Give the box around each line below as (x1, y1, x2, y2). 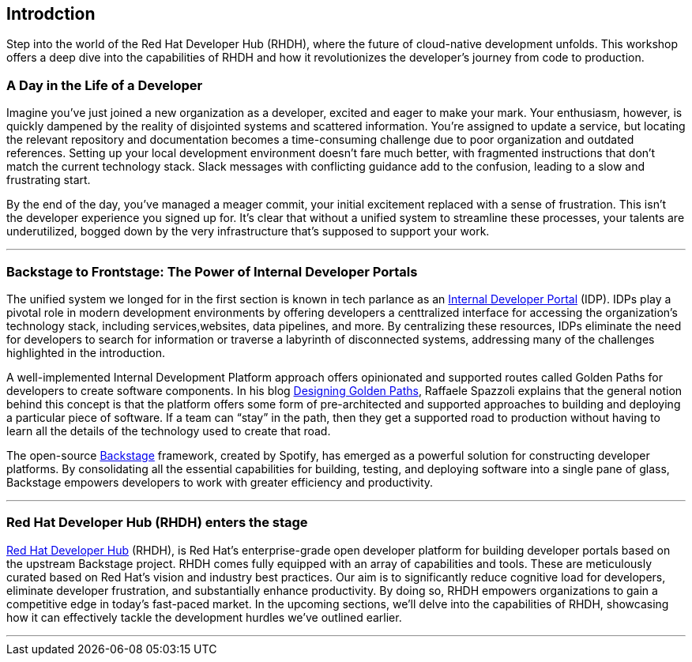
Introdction (6, 4, 96, 24)
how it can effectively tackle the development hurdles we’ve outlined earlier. (6, 610, 402, 624)
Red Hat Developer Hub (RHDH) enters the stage (6, 514, 308, 531)
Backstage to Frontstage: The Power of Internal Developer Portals (6, 263, 418, 280)
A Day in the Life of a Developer (6, 77, 203, 93)
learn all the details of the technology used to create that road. (6, 423, 331, 438)
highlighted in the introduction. (6, 345, 166, 359)
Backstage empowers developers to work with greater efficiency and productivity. (6, 475, 434, 489)
